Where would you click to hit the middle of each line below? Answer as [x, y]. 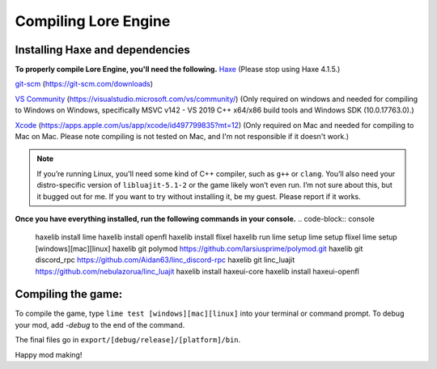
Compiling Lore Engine [93, 21]
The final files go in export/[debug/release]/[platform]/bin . [128, 340]
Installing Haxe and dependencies [102, 50]
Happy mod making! [49, 354]
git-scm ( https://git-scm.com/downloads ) [84, 84]
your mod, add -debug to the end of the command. [100, 324]
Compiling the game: [69, 294]
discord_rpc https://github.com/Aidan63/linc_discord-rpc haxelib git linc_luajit [165, 260]
